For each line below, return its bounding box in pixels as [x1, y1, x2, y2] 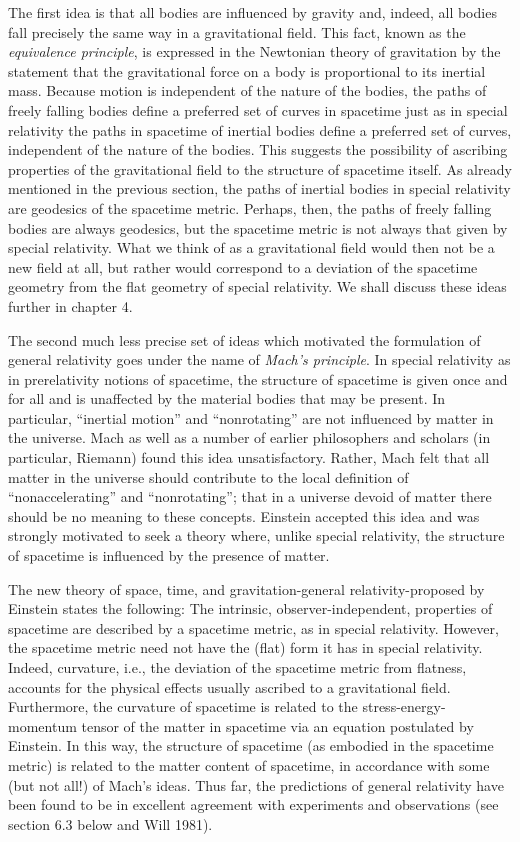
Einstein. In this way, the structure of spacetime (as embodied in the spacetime [8, 735, 494, 756]
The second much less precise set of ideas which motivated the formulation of [8, 329, 481, 350]
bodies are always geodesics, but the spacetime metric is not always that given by [8, 217, 508, 238]
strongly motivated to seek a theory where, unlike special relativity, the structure [8, 525, 505, 546]
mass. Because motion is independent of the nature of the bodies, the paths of [8, 80, 487, 101]
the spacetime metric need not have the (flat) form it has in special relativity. [8, 637, 483, 658]
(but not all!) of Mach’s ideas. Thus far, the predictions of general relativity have [8, 774, 504, 795]
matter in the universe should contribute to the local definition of [8, 466, 409, 487]
